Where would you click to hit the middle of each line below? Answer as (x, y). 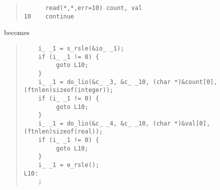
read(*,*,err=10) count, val (94, 8)
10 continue (49, 16)
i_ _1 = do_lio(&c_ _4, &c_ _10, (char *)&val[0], (124, 123)
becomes (17, 32)
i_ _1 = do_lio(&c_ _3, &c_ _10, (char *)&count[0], (128, 82)
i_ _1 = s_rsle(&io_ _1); (81, 48)
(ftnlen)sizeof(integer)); (68, 90)
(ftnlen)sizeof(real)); (63, 132)
